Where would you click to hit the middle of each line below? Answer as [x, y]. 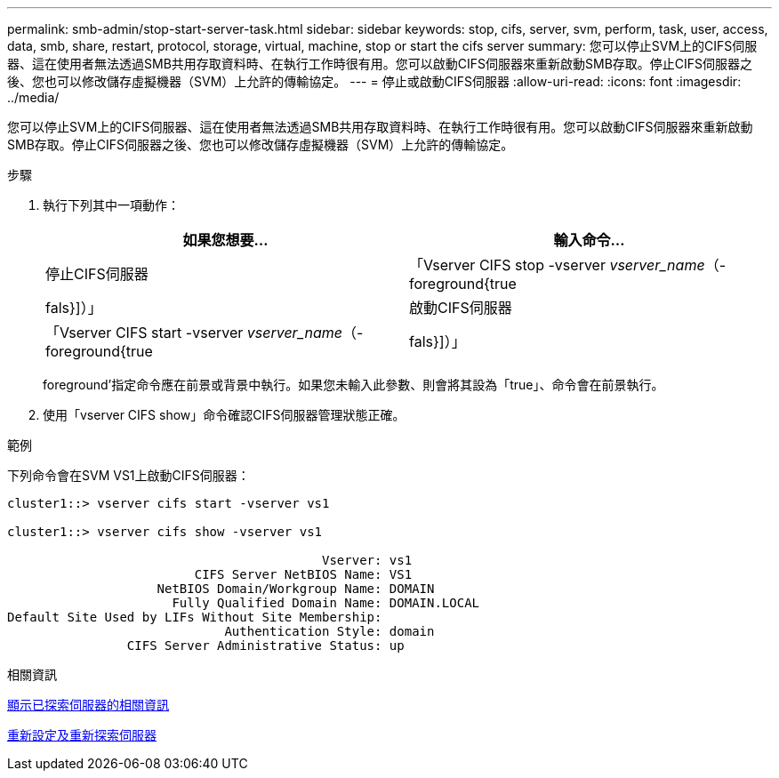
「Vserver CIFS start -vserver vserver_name [194, 333]
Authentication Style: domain [329, 631]
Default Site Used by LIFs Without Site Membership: [195, 617]
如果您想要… [225, 240]
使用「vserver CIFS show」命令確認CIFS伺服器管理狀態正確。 [224, 415]
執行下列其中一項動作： [111, 205]
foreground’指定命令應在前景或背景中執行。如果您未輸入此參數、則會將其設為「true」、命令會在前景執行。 [353, 385]
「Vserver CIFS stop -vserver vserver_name [557, 265]
